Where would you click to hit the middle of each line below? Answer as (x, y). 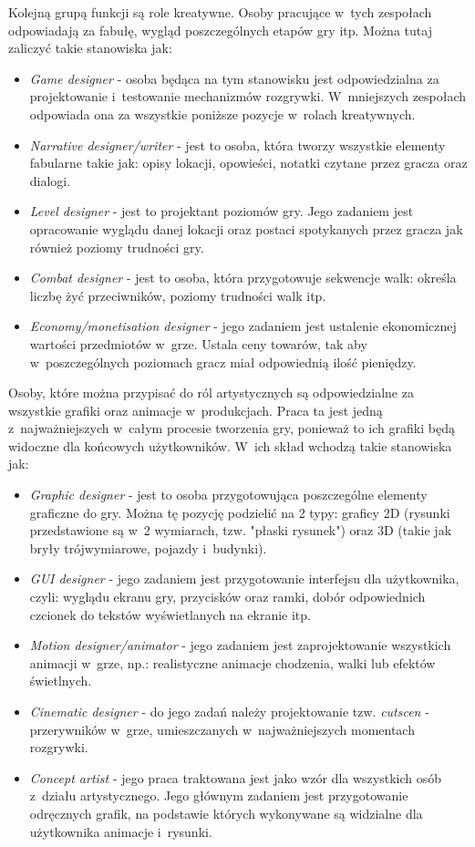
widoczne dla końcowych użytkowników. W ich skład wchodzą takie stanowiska (230, 445)
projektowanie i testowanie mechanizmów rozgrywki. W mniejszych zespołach (248, 96)
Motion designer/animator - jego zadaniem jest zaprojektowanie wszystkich (240, 645)
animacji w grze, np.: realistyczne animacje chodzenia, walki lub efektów (232, 662)
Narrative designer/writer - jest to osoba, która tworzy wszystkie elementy (237, 145)
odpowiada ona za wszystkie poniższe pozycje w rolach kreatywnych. (222, 114)
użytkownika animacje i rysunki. (121, 831)
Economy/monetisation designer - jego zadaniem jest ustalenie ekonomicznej (243, 326)
